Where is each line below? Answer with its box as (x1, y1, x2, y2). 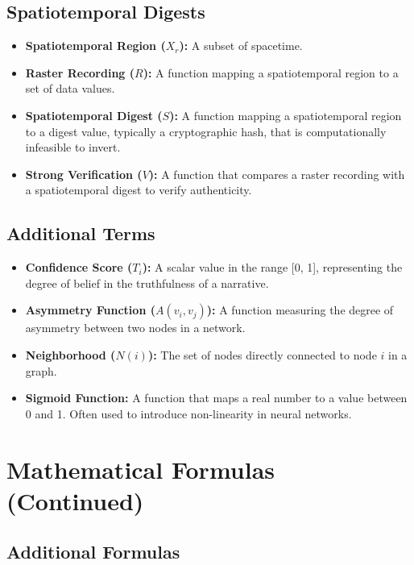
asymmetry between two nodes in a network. (25, 319, 246, 336)
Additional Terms (6, 221, 155, 246)
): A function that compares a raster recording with (148, 165, 405, 182)
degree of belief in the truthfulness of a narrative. (25, 274, 269, 291)
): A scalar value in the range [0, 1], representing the (142, 259, 403, 276)
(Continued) (6, 484, 144, 517)
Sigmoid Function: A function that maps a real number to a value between (25, 389, 408, 406)
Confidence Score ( (25, 259, 133, 276)
